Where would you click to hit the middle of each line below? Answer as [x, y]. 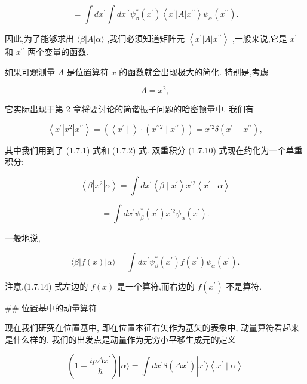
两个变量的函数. [58, 51]
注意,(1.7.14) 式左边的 [47, 286]
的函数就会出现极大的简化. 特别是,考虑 [194, 71]
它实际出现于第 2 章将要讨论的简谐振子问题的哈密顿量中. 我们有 [129, 109]
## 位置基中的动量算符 [51, 307]
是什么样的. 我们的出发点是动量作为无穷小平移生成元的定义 [120, 339]
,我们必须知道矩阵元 [146, 38]
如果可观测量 [30, 71]
